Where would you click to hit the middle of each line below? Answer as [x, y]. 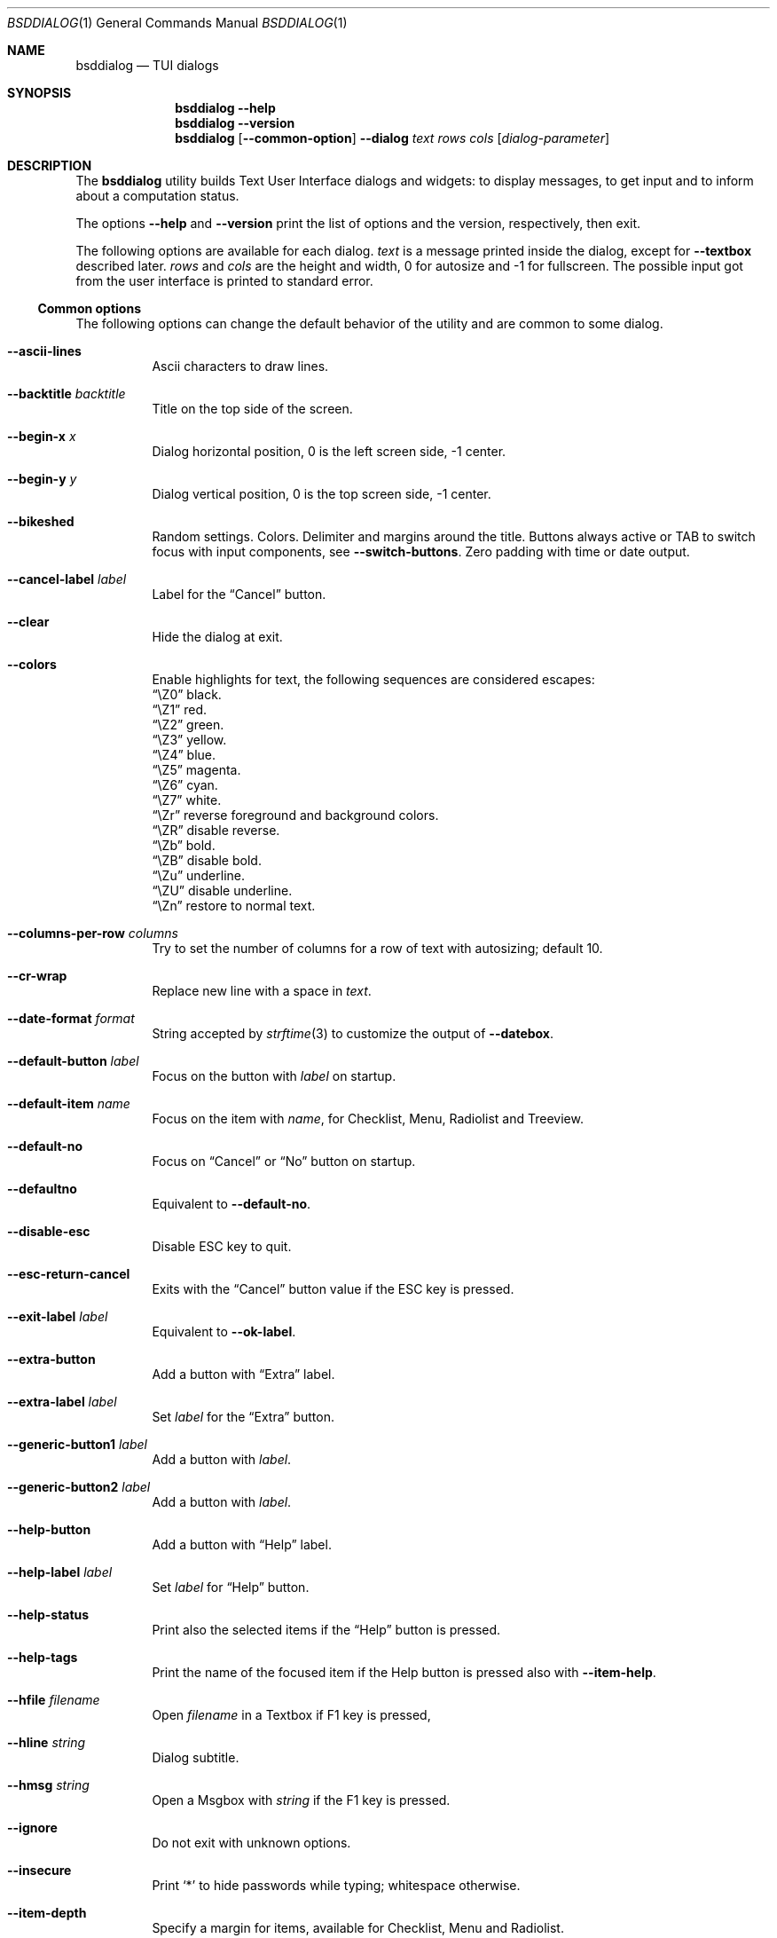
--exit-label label [58, 1316]
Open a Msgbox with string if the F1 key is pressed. [301, 1800]
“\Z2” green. [188, 725]
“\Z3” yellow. [189, 740]
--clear [28, 622]
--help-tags [43, 1657]
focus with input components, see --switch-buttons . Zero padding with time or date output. [421, 551]
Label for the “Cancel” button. [239, 594]
